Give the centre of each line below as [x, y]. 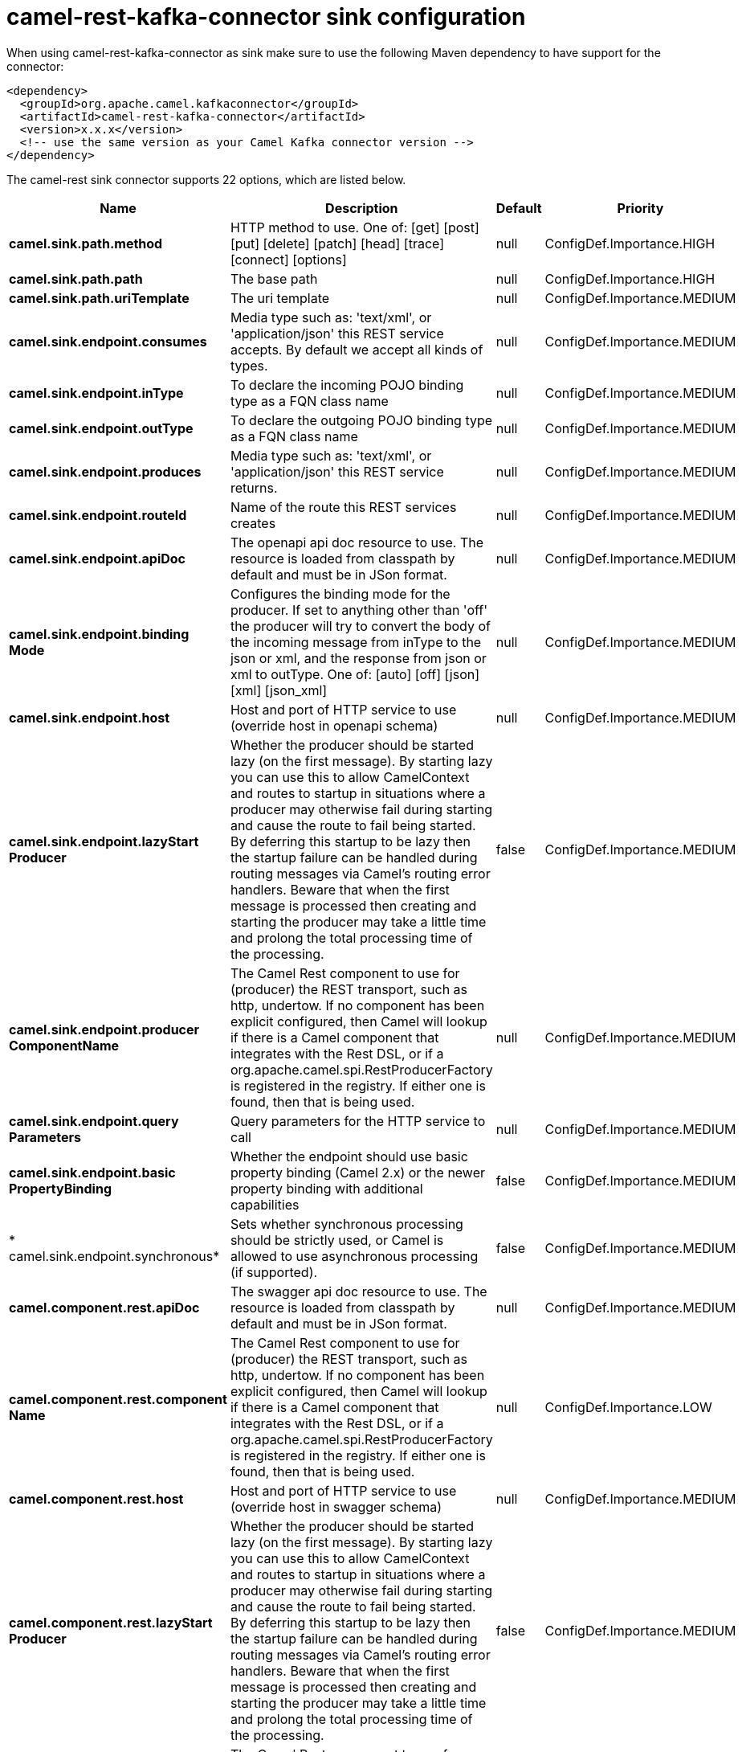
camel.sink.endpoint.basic [92, 1172]
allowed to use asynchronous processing [354, 1256]
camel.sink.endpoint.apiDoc [98, 558]
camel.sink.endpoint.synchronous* [114, 1256]
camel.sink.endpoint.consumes [108, 341]
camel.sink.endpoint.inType [96, 393]
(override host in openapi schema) [334, 725]
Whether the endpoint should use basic [349, 1156]
